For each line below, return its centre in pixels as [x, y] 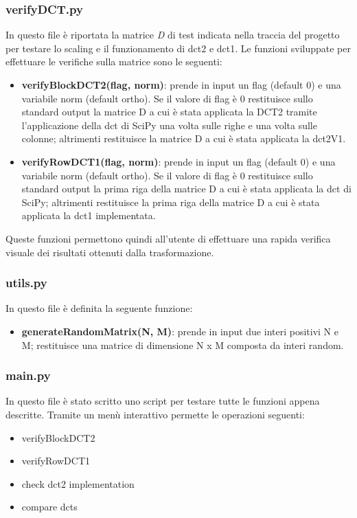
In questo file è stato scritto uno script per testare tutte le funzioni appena [163, 401]
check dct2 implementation [78, 483]
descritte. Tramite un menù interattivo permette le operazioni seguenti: [155, 414]
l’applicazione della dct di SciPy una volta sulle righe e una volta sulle [169, 125]
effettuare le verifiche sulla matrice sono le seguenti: [114, 61]
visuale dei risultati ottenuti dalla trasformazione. [110, 252]
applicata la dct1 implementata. [89, 215]
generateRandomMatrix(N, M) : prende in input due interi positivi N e [180, 331]
